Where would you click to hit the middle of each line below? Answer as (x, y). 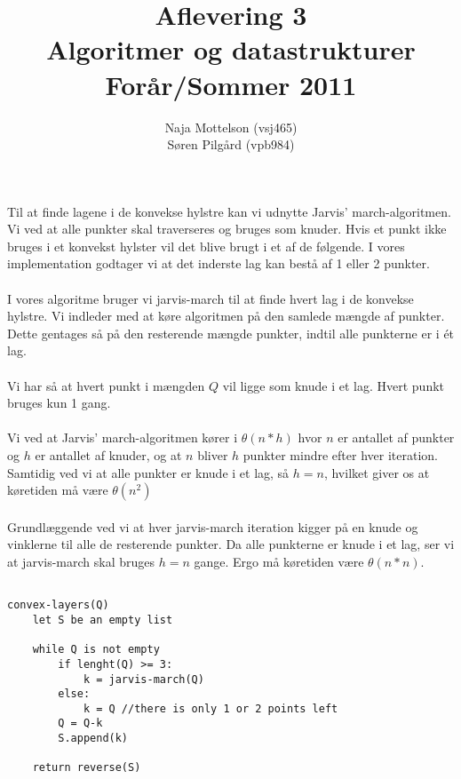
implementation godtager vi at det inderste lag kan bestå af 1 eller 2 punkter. (219, 263)
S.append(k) (93, 739)
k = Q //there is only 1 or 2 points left (211, 708)
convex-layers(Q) (58, 605)
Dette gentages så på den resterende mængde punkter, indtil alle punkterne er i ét (231, 333)
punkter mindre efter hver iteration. (340, 455)
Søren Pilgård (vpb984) (231, 144)
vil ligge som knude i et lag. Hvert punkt (334, 385)
